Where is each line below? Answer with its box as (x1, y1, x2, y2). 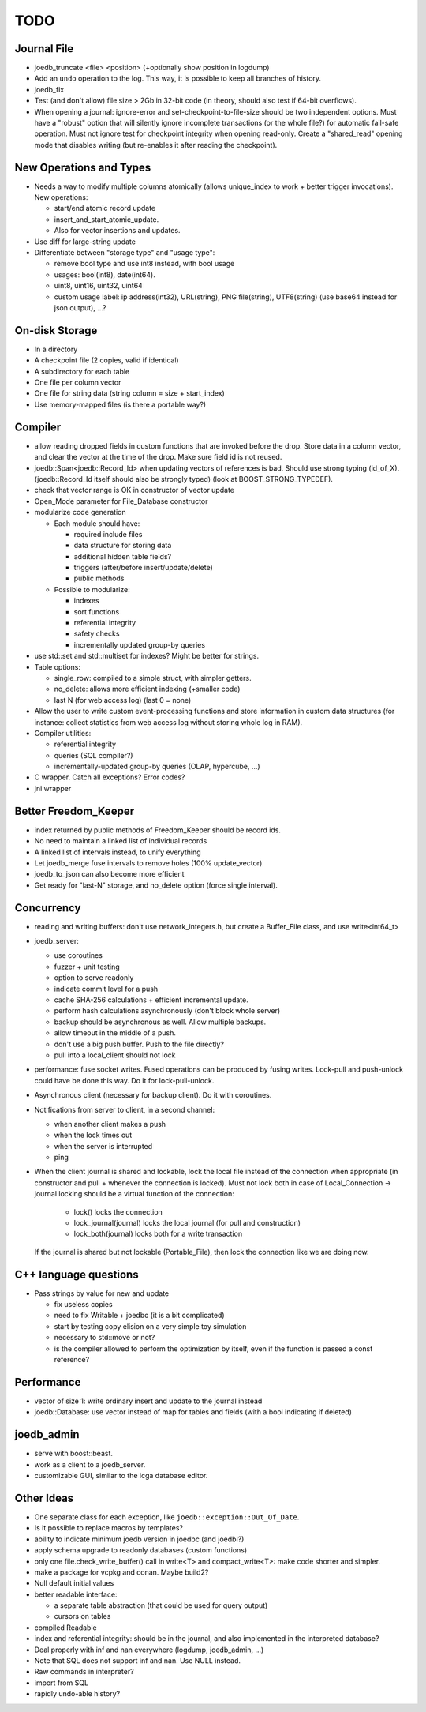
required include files (73, 529, 143, 539)
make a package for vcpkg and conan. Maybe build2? (34, 1567, 209, 1577)
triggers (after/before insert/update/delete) (73, 563, 213, 573)
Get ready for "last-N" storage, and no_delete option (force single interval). (34, 880, 278, 890)
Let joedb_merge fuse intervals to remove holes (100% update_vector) (34, 858, 263, 868)
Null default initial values (34, 1579, 114, 1588)
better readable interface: (34, 1590, 118, 1599)
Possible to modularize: (54, 584, 130, 594)
